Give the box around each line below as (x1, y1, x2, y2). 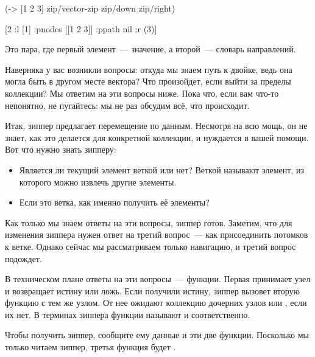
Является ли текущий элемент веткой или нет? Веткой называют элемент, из (19, 163, 304, 176)
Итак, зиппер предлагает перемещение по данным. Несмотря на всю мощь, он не (5, 119, 308, 132)
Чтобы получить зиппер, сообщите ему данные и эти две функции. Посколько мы (5, 328, 309, 341)
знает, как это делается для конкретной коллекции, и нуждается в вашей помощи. (5, 131, 309, 144)
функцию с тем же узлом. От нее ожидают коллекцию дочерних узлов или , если (5, 296, 307, 309)
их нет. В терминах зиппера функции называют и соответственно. (5, 308, 250, 321)
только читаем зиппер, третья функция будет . (5, 341, 176, 353)
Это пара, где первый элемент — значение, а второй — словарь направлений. (5, 43, 296, 55)
